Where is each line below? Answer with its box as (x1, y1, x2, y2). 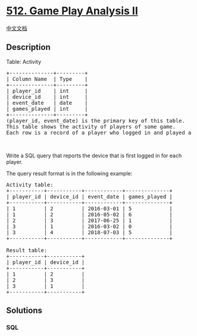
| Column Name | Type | (6, 76, 88, 82)
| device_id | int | (6, 94, 88, 100)
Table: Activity (6, 58, 42, 65)
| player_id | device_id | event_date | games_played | (6, 193, 173, 200)
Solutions (6, 306, 43, 316)
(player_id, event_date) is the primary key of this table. (6, 117, 186, 124)
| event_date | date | (6, 99, 88, 106)
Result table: (6, 247, 48, 254)
